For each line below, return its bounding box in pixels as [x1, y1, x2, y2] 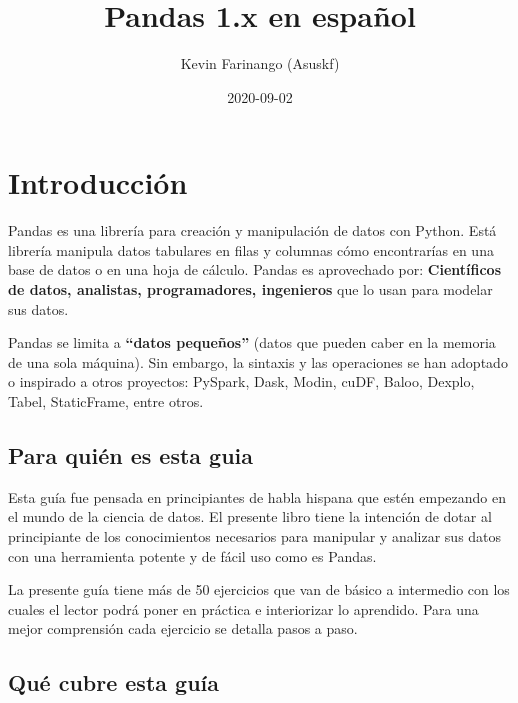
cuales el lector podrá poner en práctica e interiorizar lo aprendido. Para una [8, 598, 479, 619]
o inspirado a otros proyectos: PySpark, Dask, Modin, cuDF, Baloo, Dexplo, [8, 371, 475, 392]
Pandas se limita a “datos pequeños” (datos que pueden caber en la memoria [8, 332, 496, 353]
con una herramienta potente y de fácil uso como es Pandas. [8, 545, 377, 566]
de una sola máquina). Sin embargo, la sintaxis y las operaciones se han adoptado [8, 351, 508, 372]
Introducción [8, 162, 188, 203]
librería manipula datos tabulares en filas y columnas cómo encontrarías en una [8, 239, 494, 260]
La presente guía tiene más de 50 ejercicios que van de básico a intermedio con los [8, 579, 510, 600]
